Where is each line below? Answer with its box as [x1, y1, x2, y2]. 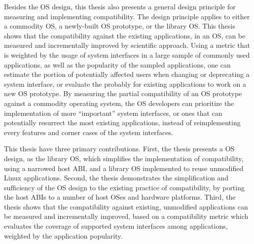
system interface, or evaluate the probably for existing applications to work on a [4, 78, 246, 89]
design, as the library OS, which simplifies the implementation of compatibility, [4, 153, 244, 163]
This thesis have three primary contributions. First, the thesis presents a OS [4, 143, 235, 154]
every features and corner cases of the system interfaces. [4, 127, 173, 137]
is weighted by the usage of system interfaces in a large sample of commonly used [4, 49, 250, 60]
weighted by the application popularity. [4, 230, 123, 241]
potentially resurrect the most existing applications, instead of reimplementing [4, 117, 241, 128]
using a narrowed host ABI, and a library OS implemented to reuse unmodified [4, 163, 244, 173]
